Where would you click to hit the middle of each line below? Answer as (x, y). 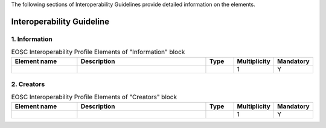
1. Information (32, 39)
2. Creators (28, 84)
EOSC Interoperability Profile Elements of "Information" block (98, 52)
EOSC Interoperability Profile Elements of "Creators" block (94, 97)
